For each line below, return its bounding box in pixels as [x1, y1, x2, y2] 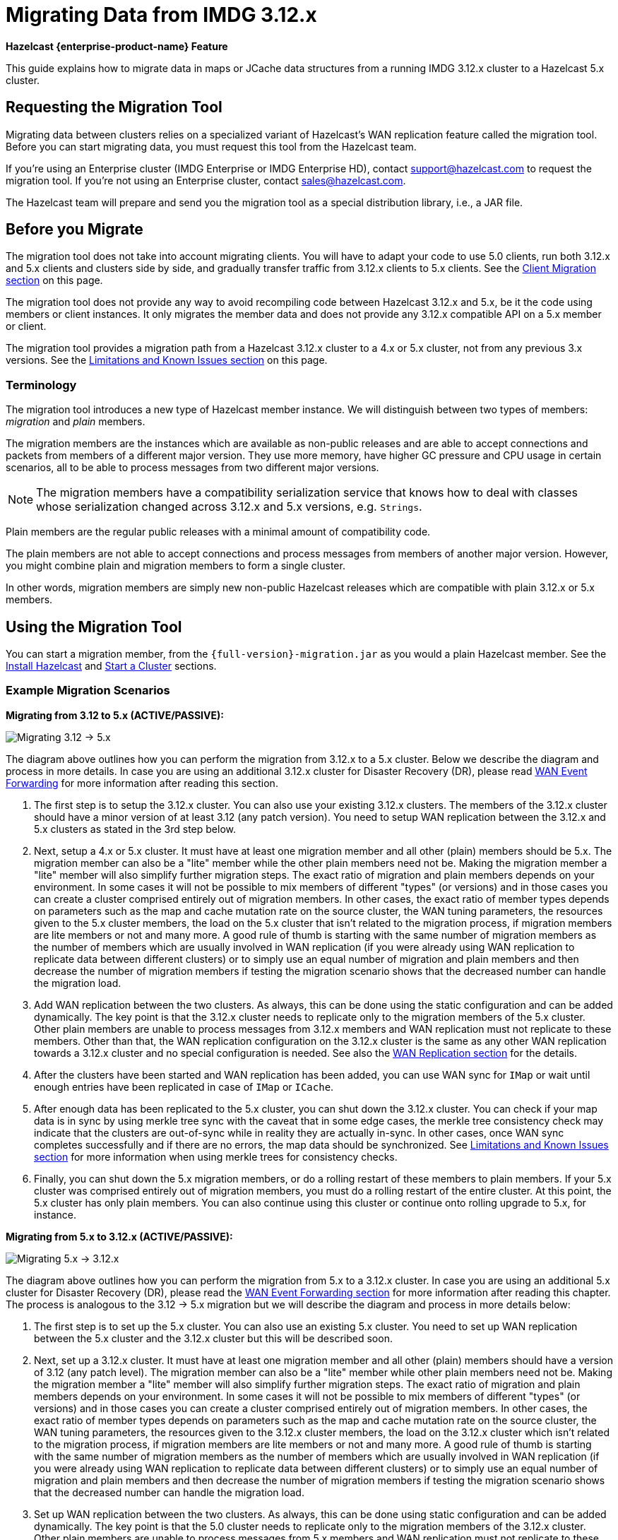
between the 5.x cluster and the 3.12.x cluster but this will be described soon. [34, 1332, 393, 1344]
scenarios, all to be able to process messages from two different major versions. [6, 461, 379, 474]
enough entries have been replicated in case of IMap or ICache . [34, 1080, 334, 1093]
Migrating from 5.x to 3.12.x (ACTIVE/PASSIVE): [6, 1230, 233, 1243]
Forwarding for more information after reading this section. [6, 776, 278, 789]
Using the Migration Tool [6, 617, 182, 636]
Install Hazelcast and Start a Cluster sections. [6, 660, 217, 673]
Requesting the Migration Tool [6, 98, 222, 117]
